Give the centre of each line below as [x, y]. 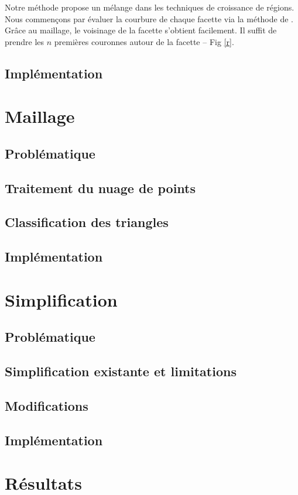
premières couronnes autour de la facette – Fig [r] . [144, 41]
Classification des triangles [87, 222]
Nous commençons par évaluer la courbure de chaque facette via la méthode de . [149, 18]
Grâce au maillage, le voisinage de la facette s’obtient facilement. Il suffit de [141, 30]
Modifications [47, 405]
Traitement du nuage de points [100, 188]
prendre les [25, 41]
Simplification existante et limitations [121, 371]
